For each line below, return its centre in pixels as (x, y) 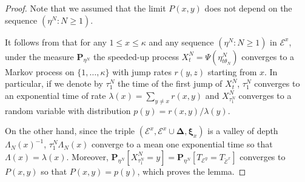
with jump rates (142, 71)
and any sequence (181, 42)
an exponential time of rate (55, 95)
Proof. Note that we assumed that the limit (85, 8)
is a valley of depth (243, 131)
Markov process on (40, 71)
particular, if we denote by (54, 83)
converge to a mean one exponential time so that (182, 144)
